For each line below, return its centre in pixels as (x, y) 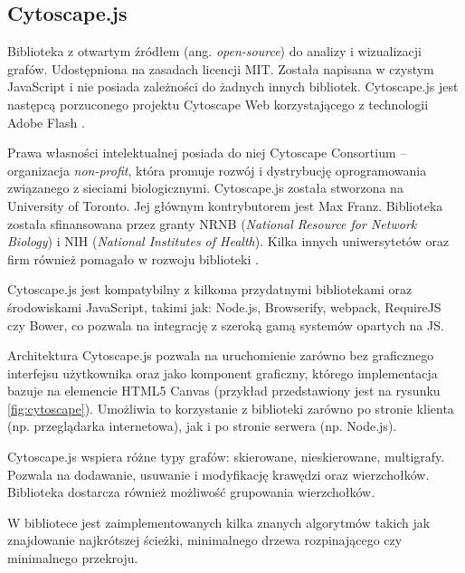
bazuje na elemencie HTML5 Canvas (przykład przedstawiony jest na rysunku (224, 391)
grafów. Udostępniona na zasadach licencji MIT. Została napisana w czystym (221, 68)
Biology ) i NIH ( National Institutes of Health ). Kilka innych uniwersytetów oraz (228, 241)
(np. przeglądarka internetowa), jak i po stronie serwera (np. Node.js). (202, 426)
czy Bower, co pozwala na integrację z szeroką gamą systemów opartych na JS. (226, 325)
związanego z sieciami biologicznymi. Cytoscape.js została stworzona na (205, 188)
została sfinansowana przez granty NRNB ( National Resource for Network (212, 223)
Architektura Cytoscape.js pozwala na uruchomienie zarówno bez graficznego (221, 355)
